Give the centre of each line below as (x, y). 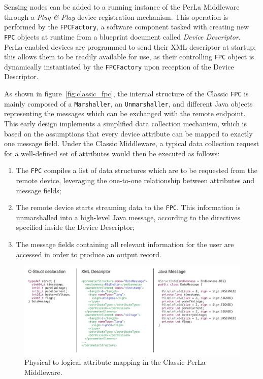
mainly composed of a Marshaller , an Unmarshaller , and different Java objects (128, 103)
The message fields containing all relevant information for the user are (125, 244)
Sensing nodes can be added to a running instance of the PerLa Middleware (122, 7)
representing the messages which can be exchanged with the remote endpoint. (125, 113)
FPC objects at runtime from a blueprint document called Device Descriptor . (122, 36)
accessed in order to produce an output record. (89, 254)
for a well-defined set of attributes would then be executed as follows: (112, 153)
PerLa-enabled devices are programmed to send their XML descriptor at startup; (130, 46)
